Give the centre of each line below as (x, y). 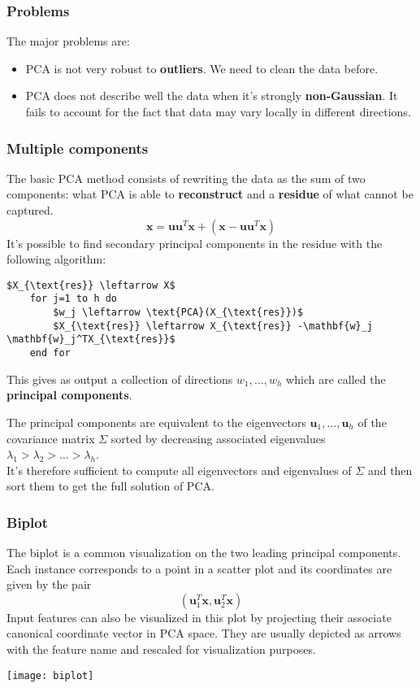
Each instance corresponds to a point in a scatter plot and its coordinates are (199, 568)
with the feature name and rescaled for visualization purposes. (161, 649)
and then (390, 470)
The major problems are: (68, 41)
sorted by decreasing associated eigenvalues (218, 438)
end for (50, 353)
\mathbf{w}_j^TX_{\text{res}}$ (91, 340)
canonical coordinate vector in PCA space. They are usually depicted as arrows (204, 633)
